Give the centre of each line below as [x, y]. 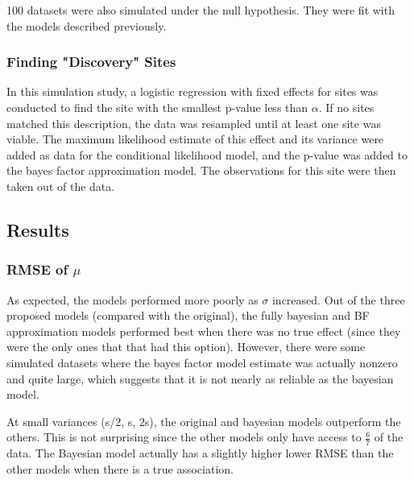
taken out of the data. [61, 186]
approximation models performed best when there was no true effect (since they [204, 331]
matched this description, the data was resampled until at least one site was [194, 123]
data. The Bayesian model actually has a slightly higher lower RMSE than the [200, 453]
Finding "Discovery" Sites [91, 62]
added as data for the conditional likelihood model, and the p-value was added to [207, 154]
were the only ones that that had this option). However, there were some [186, 347]
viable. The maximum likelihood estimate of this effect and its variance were [195, 139]
